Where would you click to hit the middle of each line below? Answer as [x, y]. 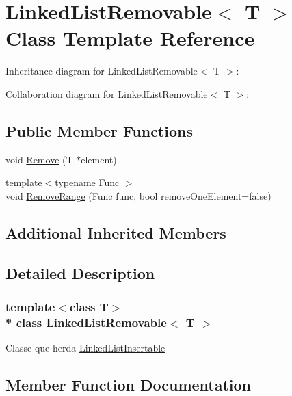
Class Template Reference [130, 38]
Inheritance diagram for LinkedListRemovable [102, 71]
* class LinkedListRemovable [86, 322]
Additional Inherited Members [116, 232]
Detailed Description [80, 273]
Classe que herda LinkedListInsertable [85, 348]
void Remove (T [39, 159]
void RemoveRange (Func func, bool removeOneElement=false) [138, 195]
